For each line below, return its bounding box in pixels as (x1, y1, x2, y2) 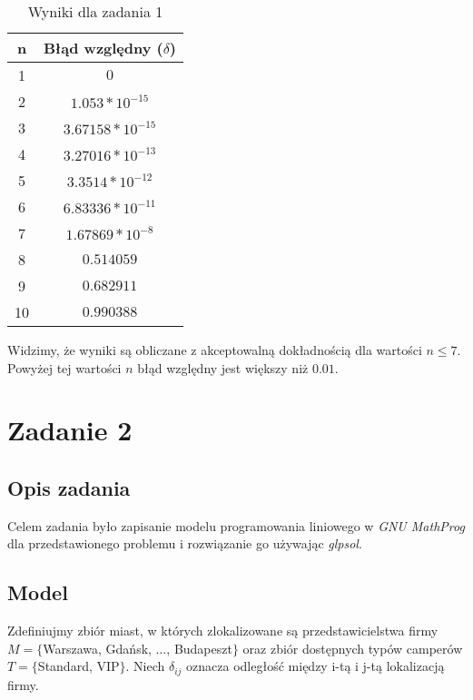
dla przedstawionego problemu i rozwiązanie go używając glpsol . (7, 534, 362, 553)
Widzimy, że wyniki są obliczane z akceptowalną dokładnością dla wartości (7, 340, 422, 359)
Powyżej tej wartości (7, 358, 122, 377)
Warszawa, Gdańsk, (43, 638, 152, 657)
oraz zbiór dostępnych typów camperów (242, 638, 463, 657)
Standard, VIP (37, 656, 120, 675)
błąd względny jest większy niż (137, 358, 309, 377)
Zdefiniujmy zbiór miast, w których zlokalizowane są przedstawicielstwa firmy (7, 621, 439, 640)
